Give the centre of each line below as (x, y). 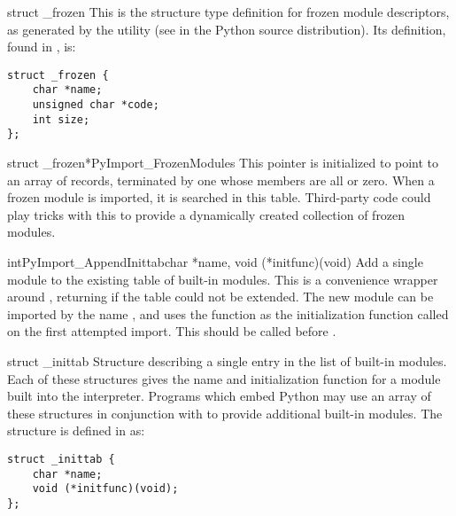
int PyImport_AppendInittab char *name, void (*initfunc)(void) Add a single (215, 262)
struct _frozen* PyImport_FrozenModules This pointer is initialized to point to (223, 163)
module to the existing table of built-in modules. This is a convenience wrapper (223, 279)
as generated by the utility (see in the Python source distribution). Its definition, (227, 29)
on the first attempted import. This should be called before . (172, 331)
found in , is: (42, 47)
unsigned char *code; (96, 105)
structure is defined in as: (76, 430)
